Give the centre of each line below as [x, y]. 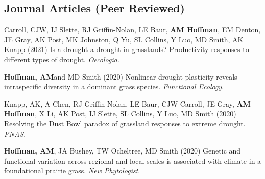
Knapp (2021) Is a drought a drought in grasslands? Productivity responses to [127, 49]
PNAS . [15, 133]
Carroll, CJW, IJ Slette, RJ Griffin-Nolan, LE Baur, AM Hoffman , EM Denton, [132, 29]
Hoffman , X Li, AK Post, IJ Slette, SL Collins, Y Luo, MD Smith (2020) [120, 113]
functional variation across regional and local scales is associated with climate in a [133, 160]
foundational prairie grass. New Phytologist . [72, 171]
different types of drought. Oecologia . [62, 59]
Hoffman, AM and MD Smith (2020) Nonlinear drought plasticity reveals [121, 76]
